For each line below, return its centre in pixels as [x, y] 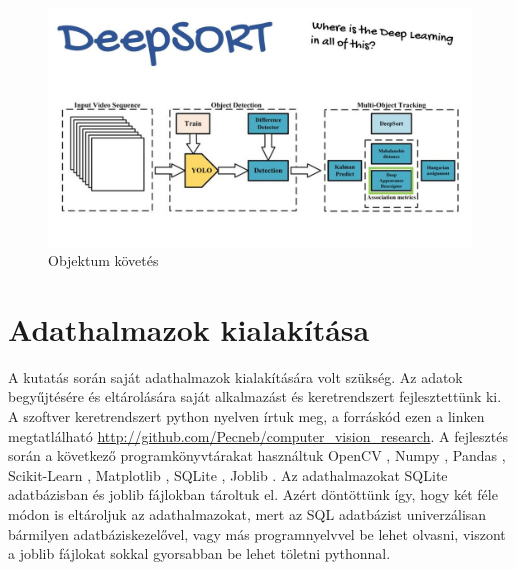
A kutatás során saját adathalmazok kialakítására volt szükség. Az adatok [235, 376]
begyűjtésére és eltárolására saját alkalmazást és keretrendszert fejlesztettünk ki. [255, 396]
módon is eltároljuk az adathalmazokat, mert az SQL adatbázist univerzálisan [247, 513]
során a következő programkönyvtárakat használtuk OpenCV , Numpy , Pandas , [257, 455]
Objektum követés [103, 260]
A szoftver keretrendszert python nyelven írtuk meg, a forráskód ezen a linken [246, 416]
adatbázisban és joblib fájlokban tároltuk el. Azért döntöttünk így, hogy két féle [253, 494]
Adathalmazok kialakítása [189, 328]
